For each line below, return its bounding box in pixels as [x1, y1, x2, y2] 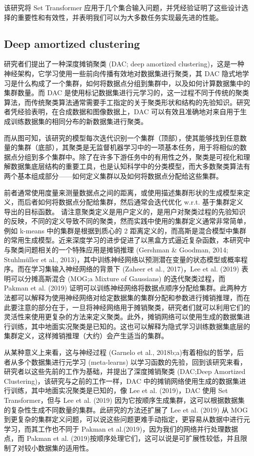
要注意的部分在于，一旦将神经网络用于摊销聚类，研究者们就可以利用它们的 [10, 302, 250, 312]
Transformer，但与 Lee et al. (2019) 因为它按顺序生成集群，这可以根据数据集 [4, 394, 245, 405]
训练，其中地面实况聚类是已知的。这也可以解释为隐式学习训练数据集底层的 [10, 321, 250, 331]
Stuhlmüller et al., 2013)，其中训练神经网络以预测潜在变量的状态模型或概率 [4, 254, 241, 264]
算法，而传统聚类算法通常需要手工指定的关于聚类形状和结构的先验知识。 [4, 97, 236, 107]
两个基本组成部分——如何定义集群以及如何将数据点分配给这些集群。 [4, 170, 223, 181]
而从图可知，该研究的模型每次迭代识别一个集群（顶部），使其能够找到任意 [4, 132, 240, 143]
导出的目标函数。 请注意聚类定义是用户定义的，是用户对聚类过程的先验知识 [4, 206, 246, 216]
